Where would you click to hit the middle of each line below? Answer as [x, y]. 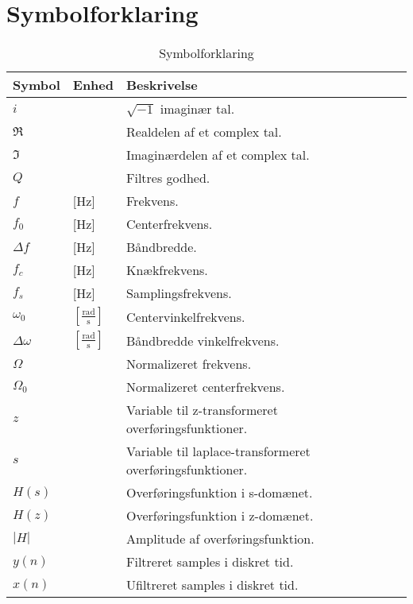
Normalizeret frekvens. [189, 364]
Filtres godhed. [168, 178]
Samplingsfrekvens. [179, 293]
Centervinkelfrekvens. [186, 316]
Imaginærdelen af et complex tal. [218, 155]
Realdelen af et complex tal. [204, 132]
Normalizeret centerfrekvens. [206, 387]
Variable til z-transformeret [202, 410]
